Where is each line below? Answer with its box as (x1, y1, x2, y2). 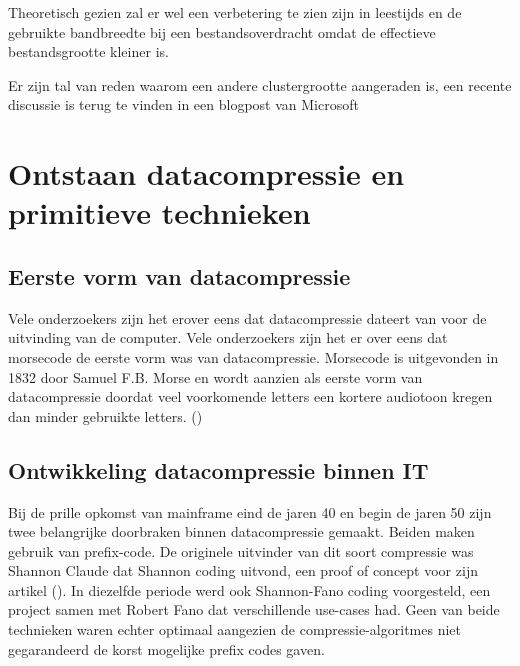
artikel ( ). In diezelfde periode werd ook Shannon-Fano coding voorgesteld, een (8, 579, 491, 600)
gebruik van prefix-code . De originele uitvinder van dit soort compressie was (8, 540, 474, 561)
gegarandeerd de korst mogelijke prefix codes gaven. (8, 638, 325, 659)
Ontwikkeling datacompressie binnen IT (8, 454, 429, 485)
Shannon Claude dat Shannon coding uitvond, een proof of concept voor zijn (8, 560, 478, 581)
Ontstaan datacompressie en (8, 153, 405, 194)
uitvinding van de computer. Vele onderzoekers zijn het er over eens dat (8, 327, 448, 348)
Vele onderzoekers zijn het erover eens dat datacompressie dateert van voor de (8, 307, 487, 328)
